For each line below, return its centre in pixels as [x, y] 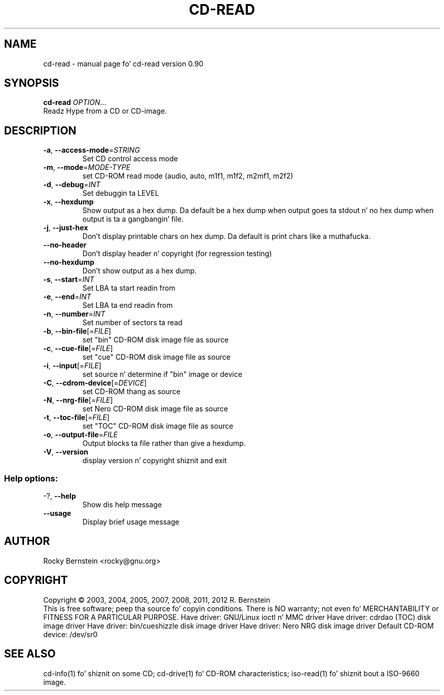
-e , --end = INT [67, 297]
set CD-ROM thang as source [131, 392]
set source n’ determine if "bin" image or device [162, 374]
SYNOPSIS [32, 83]
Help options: [31, 478]
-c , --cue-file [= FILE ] [78, 349]
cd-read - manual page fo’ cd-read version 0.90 [123, 63]
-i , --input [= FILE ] [72, 366]
